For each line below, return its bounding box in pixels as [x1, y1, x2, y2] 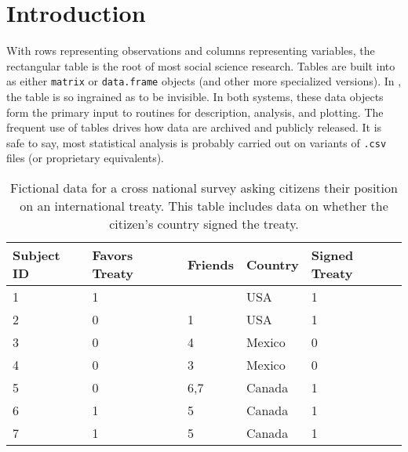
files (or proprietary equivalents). [6, 150, 164, 166]
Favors [92, 246, 133, 264]
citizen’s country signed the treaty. [109, 215, 299, 233]
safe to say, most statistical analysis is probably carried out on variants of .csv [6, 134, 387, 150]
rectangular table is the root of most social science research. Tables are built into [6, 57, 395, 74]
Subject [13, 246, 60, 264]
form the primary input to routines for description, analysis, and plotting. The [6, 103, 384, 120]
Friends [188, 255, 234, 273]
